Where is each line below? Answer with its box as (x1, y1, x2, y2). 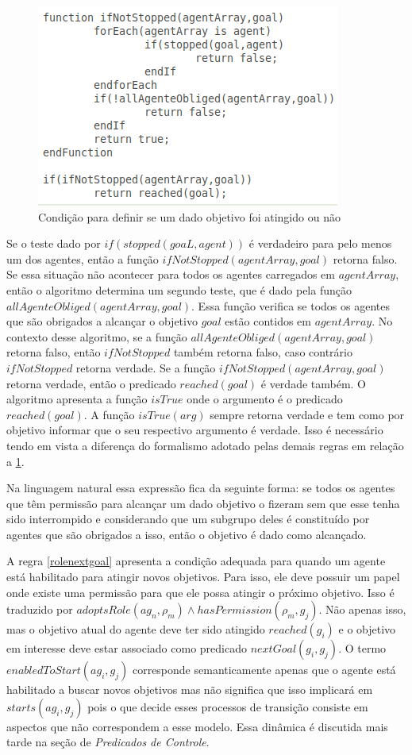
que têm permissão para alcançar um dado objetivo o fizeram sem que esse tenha (6, 495, 400, 511)
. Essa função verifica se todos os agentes (191, 297, 390, 314)
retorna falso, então (6, 344, 101, 360)
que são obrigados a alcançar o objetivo (6, 313, 198, 329)
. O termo (338, 640, 387, 657)
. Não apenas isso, (318, 601, 406, 618)
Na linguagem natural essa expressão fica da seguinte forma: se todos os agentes (6, 480, 395, 496)
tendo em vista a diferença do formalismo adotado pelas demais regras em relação (6, 437, 404, 453)
